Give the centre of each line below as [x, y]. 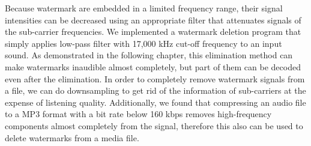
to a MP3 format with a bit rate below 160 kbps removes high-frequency [138, 114]
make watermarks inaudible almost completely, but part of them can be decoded [153, 66]
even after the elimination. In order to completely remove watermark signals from [155, 78]
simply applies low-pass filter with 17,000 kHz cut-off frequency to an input [143, 43]
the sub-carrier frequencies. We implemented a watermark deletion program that [153, 32]
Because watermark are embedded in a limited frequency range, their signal [144, 8]
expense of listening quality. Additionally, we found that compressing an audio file [155, 102]
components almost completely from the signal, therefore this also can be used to [154, 125]
